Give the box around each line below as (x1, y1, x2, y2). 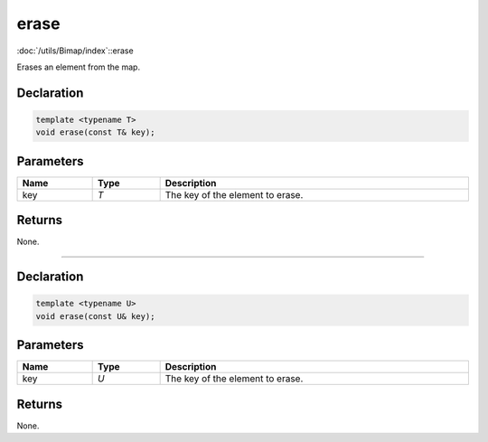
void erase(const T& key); (35, 127, 155, 137)
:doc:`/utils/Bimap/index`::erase (16, 45, 135, 56)
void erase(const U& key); (35, 311, 155, 321)
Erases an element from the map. (16, 61, 140, 72)
